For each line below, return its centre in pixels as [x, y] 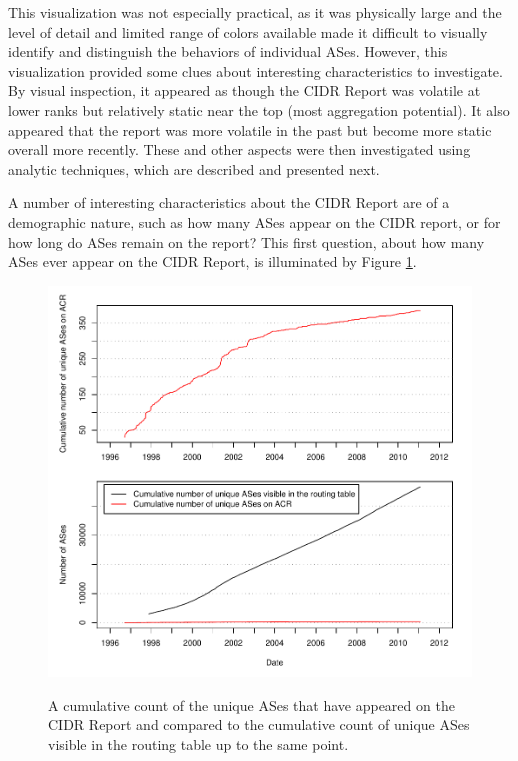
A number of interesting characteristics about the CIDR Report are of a [229, 202]
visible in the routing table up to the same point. [198, 743]
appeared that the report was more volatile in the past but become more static [250, 129]
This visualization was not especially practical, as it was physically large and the [255, 12]
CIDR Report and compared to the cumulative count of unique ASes [259, 724]
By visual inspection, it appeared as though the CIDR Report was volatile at [244, 90]
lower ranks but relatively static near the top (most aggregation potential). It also [259, 109]
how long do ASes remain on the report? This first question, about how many [246, 241]
